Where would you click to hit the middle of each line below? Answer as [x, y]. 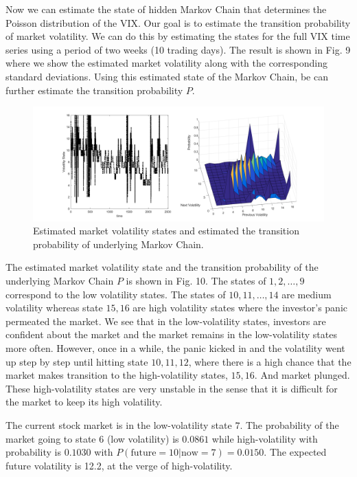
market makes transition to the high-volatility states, [117, 375]
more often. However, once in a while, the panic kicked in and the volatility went [175, 347]
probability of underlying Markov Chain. [118, 244]
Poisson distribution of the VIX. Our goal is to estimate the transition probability [178, 22]
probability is [34, 452]
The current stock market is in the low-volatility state [119, 424]
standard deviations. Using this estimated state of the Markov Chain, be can [167, 76]
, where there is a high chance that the [270, 361]
